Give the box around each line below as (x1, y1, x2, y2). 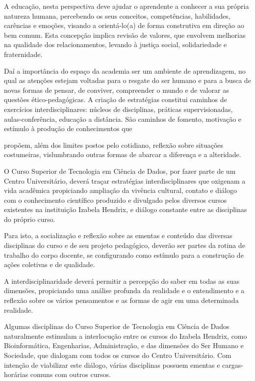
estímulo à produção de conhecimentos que (4, 123, 132, 134)
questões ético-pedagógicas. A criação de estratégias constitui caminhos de (4, 94, 227, 105)
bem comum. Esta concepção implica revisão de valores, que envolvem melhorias (4, 29, 246, 40)
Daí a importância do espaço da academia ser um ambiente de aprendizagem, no (4, 65, 246, 76)
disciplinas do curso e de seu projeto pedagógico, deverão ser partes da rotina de (4, 240, 245, 250)
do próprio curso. (4, 214, 55, 224)
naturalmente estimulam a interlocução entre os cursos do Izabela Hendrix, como (4, 330, 247, 341)
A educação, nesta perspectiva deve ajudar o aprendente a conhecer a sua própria (4, 1, 249, 11)
